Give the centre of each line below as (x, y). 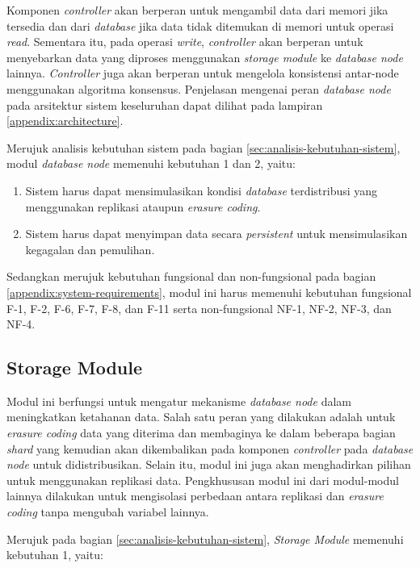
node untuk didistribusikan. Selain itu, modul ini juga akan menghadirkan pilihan (209, 464)
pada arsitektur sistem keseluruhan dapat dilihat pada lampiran (165, 104)
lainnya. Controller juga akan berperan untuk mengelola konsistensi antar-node (203, 73)
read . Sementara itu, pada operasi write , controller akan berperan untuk (185, 42)
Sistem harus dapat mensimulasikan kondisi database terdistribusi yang (202, 190)
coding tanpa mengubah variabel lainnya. (108, 512)
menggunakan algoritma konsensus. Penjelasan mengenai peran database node (199, 88)
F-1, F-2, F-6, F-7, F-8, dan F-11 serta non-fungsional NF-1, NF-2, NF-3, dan (199, 308)
